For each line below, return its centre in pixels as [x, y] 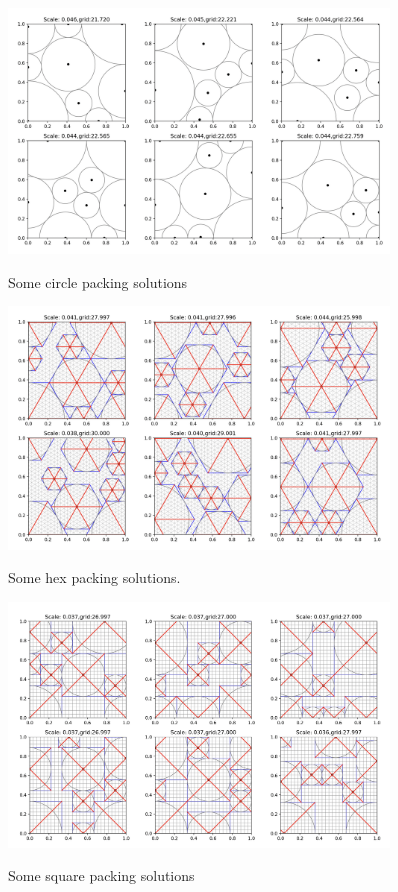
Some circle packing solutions [98, 281]
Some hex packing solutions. [94, 577]
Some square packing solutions [101, 875]
